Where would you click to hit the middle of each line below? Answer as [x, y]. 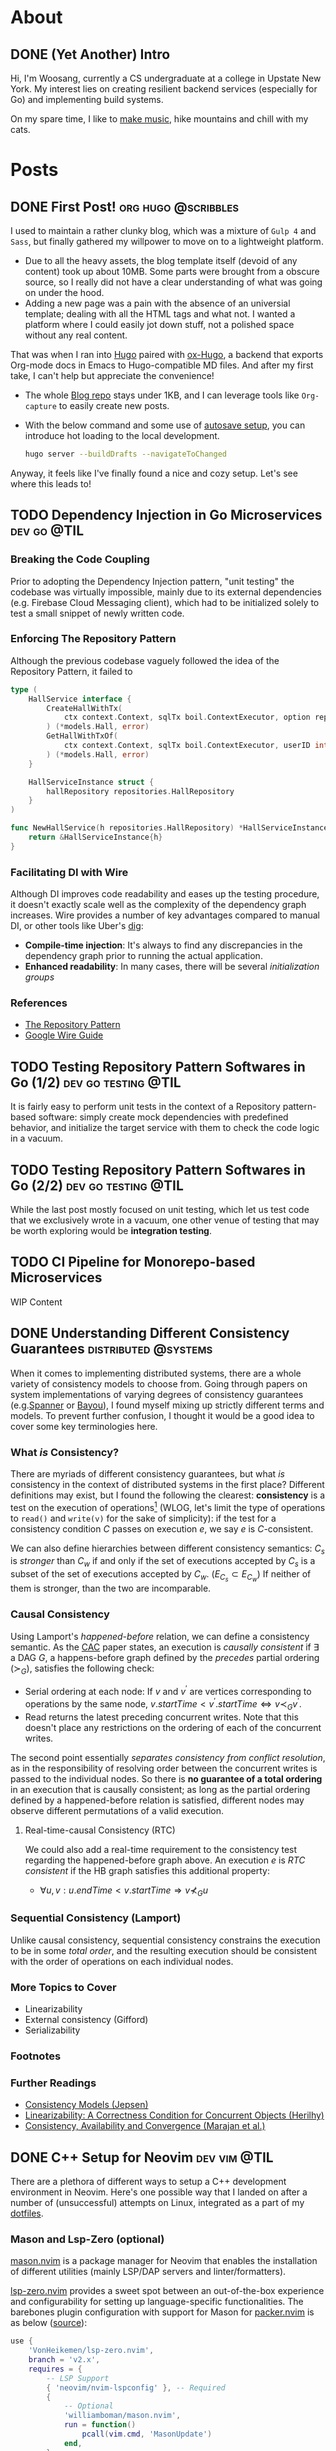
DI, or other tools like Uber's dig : [77, 926]
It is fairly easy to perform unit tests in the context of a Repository [145, 1107]
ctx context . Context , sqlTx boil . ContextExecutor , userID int [196, 746]
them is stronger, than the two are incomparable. [111, 1588]
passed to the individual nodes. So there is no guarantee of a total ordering [166, 1778]
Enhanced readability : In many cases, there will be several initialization [172, 967]
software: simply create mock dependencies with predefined [163, 1117]
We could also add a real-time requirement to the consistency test [161, 1849]
